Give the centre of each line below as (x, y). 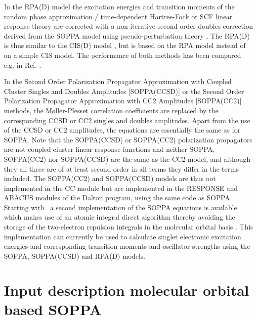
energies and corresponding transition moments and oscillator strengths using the (127, 246)
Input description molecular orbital (127, 290)
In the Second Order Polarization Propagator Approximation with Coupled (118, 81)
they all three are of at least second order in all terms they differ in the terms (121, 168)
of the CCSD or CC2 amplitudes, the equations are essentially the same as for (122, 130)
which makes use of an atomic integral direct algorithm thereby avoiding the (120, 217)
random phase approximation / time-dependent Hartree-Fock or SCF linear (118, 16)
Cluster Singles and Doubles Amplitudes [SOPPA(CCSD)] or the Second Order (124, 91)
